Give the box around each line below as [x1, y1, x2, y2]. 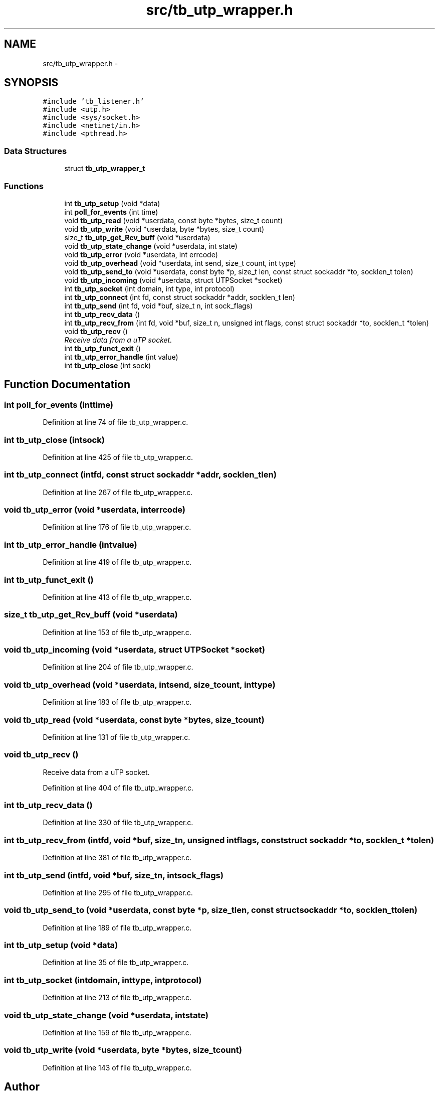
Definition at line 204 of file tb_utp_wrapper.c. [43, 663, 193, 672]
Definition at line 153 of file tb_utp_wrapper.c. [43, 628, 191, 637]
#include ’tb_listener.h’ [43, 97, 144, 106]
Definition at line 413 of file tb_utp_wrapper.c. [43, 592, 192, 601]
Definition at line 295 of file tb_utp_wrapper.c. [43, 888, 193, 897]
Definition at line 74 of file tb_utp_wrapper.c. [43, 418, 188, 427]
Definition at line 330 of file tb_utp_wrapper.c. [43, 818, 193, 827]
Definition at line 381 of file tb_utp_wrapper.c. [43, 853, 192, 862]
